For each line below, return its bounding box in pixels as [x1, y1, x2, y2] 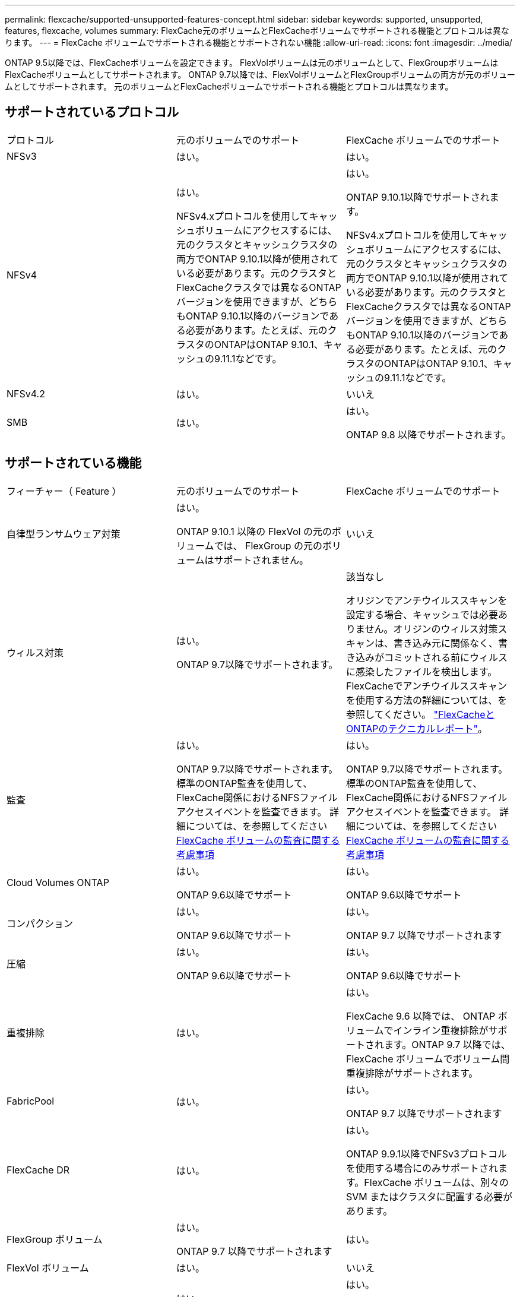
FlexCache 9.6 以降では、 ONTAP [345, 1010, 496, 1022]
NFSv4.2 [7, 387, 45, 400]
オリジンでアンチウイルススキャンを [345, 594, 508, 606]
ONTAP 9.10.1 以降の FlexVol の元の [176, 525, 332, 537]
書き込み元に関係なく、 [393, 637, 498, 649]
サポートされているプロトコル [5, 105, 179, 120]
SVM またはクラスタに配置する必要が [345, 1190, 512, 1203]
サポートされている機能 [5, 455, 142, 471]
